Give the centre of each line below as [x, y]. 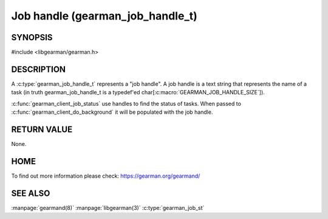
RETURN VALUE [42, 129]
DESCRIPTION [39, 69]
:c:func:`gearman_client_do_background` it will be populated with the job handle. [112, 112]
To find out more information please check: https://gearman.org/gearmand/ [106, 176]
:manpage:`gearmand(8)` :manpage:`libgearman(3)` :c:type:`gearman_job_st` [108, 207]
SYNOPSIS [32, 37]
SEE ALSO [31, 193]
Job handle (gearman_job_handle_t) [104, 16]
